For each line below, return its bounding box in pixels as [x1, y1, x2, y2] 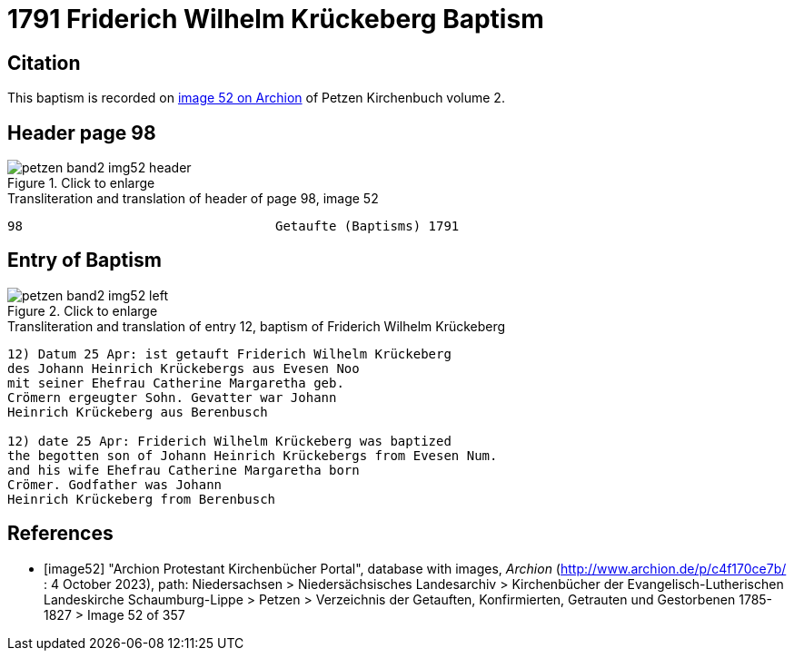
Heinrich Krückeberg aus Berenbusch [7, 404, 268, 419]
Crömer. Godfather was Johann [7, 476, 223, 492]
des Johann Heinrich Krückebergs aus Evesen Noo [7, 360, 360, 376]
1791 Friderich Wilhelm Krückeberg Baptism [7, 4, 544, 34]
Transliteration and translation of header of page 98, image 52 [7, 191, 379, 207]
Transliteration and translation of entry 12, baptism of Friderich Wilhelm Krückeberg [7, 318, 506, 334]
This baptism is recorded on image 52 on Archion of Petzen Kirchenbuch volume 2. [7, 90, 505, 106]
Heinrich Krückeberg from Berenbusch [7, 491, 276, 506]
